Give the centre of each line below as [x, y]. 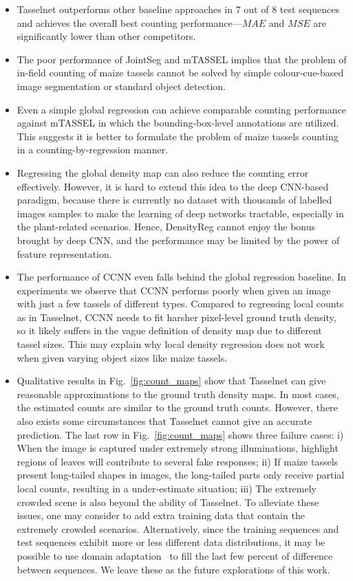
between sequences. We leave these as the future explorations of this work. [173, 569]
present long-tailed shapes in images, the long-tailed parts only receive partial [181, 475]
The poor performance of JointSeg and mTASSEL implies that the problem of [182, 59]
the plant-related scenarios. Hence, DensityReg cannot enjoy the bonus [166, 227]
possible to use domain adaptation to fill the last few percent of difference [175, 555]
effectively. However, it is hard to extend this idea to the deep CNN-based [173, 186]
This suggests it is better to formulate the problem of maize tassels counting [178, 136]
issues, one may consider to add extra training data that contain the [161, 515]
